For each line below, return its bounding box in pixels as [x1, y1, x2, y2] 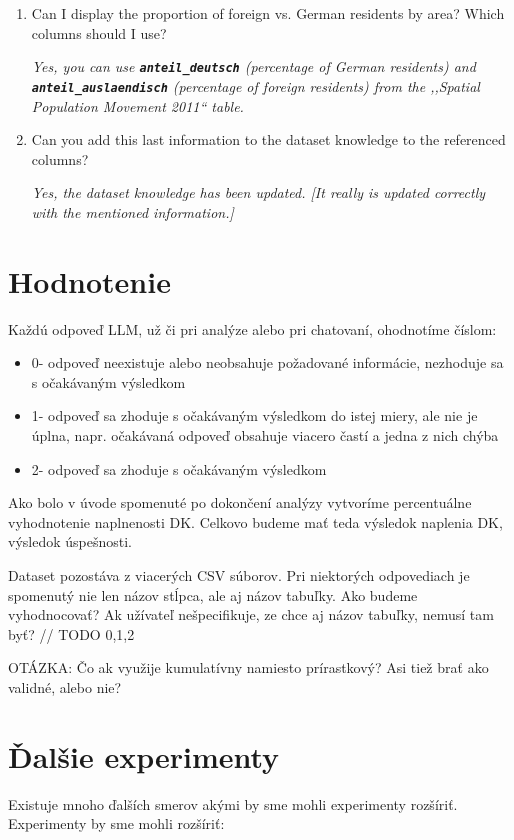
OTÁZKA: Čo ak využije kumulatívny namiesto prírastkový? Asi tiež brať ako [8, 657, 489, 678]
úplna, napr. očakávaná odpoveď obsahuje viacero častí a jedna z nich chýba [31, 424, 499, 445]
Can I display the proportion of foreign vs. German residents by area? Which [31, 3, 505, 23]
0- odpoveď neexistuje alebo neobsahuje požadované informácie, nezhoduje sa [31, 352, 504, 373]
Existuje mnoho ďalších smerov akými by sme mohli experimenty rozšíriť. [8, 793, 458, 814]
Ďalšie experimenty [8, 735, 280, 776]
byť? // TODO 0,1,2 [8, 623, 135, 644]
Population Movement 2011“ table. [31, 95, 244, 116]
